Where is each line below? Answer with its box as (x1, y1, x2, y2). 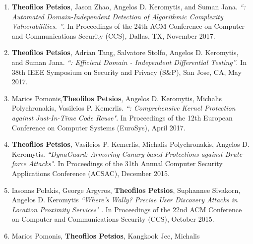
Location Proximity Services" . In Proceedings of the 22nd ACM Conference (11, 204, 242, 214)
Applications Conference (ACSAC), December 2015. (11, 168, 170, 178)
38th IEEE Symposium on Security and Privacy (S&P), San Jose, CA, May (11, 66, 242, 77)
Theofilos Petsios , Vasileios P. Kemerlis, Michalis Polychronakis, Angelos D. (11, 139, 250, 149)
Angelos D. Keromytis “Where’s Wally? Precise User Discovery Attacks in (11, 194, 238, 205)
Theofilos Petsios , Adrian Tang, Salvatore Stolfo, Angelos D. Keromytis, (11, 47, 239, 58)
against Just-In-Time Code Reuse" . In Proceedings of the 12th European (11, 112, 233, 122)
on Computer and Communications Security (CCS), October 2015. (11, 214, 214, 224)
